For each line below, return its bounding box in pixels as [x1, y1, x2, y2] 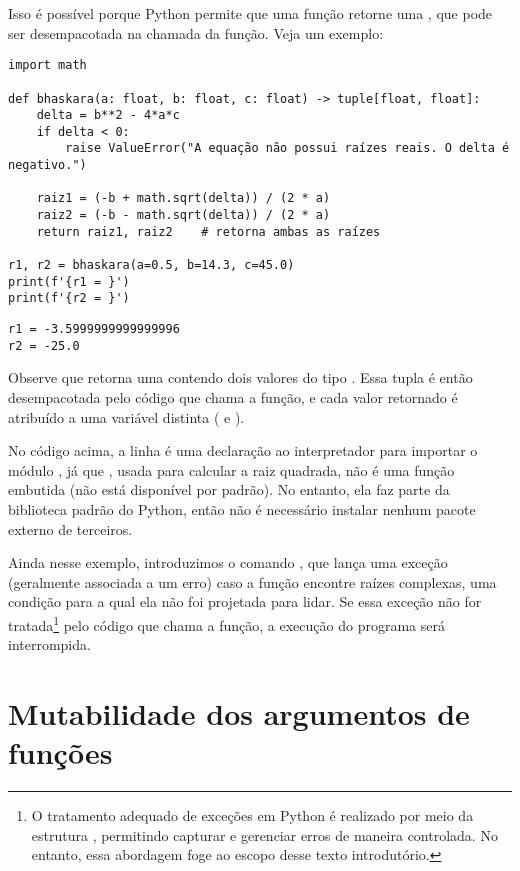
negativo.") [8, 158, 87, 173]
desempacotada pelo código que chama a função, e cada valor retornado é [8, 386, 458, 407]
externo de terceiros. [8, 518, 133, 539]
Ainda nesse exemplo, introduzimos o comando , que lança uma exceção [8, 552, 448, 573]
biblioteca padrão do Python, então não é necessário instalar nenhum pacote [8, 498, 476, 519]
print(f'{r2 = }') [8, 291, 130, 306]
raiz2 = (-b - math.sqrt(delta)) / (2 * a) [36, 208, 331, 223]
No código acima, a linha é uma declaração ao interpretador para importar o [8, 440, 478, 461]
